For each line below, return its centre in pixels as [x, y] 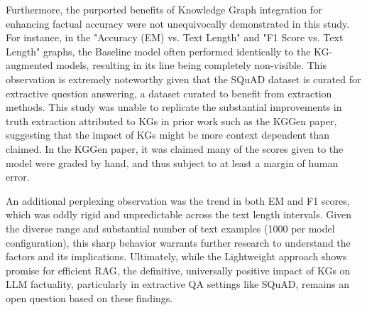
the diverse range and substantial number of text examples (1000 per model [170, 228]
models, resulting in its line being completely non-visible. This [191, 65]
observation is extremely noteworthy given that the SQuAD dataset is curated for [183, 79]
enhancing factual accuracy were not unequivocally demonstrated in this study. [178, 23]
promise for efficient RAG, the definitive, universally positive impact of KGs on [178, 270]
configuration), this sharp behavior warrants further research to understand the [178, 242]
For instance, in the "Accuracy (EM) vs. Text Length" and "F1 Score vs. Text [175, 37]
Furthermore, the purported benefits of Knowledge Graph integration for [164, 9]
